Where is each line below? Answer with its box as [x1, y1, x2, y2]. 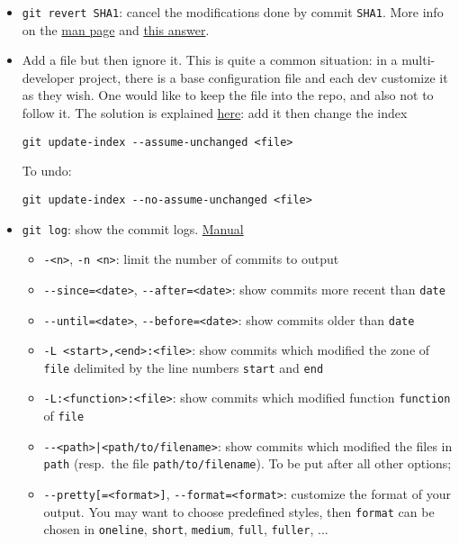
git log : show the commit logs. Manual [22, 219, 244, 238]
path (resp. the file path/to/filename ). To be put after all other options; [43, 454, 452, 473]
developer [22, 68, 75, 86]
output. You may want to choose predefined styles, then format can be [43, 502, 435, 521]
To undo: [22, 161, 72, 180]
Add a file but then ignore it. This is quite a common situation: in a [22, 50, 398, 69]
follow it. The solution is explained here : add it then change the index [22, 104, 408, 122]
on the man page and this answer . [22, 20, 210, 39]
